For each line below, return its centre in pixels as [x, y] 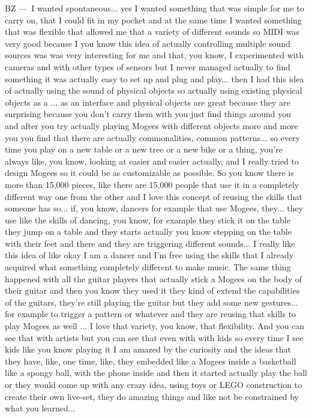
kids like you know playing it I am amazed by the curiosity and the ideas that [148, 349]
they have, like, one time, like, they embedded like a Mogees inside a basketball [151, 361]
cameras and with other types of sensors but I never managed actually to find [148, 66]
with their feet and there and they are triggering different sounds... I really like [150, 243]
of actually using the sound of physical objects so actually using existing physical [154, 90]
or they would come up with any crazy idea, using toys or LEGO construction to [154, 384]
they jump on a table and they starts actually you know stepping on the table [148, 232]
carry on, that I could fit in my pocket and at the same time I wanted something [153, 20]
